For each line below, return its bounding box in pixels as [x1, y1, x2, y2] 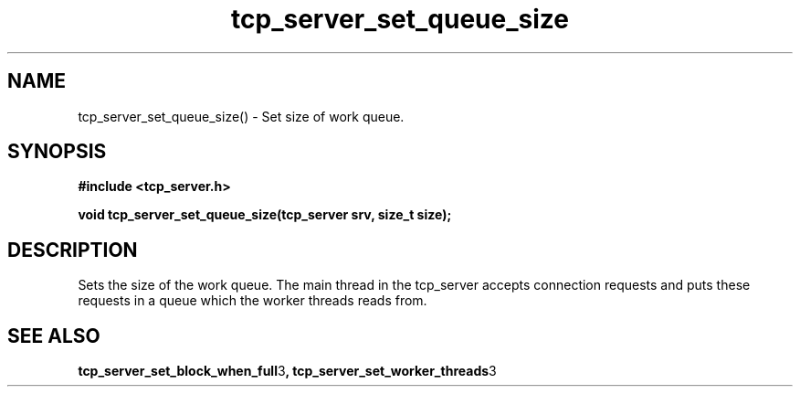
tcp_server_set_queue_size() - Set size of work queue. [78, 108, 405, 124]
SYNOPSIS [7, 140, 107, 164]
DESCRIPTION [7, 238, 138, 261]
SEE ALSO [7, 324, 100, 347]
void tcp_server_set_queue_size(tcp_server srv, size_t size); [78, 207, 452, 223]
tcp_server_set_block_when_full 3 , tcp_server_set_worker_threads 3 [78, 363, 497, 379]
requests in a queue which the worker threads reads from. [78, 293, 427, 309]
